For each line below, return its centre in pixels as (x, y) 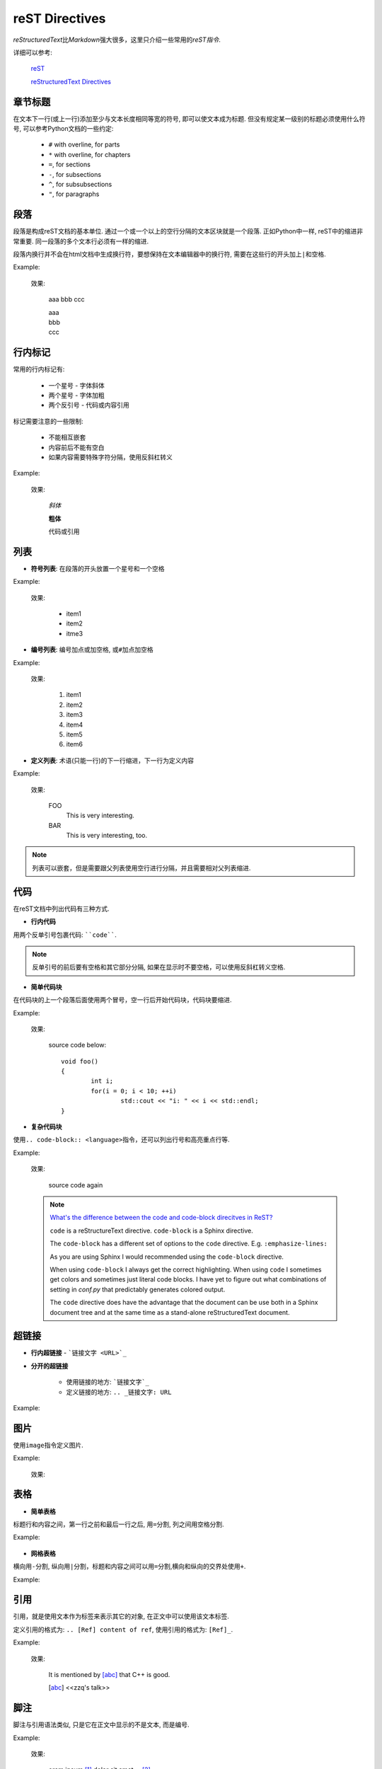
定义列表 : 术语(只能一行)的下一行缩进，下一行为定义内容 (112, 760)
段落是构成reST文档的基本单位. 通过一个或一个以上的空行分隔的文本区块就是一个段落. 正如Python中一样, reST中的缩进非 (188, 231)
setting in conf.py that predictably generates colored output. (138, 1289)
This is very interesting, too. (107, 836)
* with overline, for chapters (89, 154)
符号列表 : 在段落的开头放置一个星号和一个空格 (98, 568)
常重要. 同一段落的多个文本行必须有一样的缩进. (81, 241)
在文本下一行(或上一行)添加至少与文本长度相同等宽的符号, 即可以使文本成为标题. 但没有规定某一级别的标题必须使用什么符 (189, 119)
